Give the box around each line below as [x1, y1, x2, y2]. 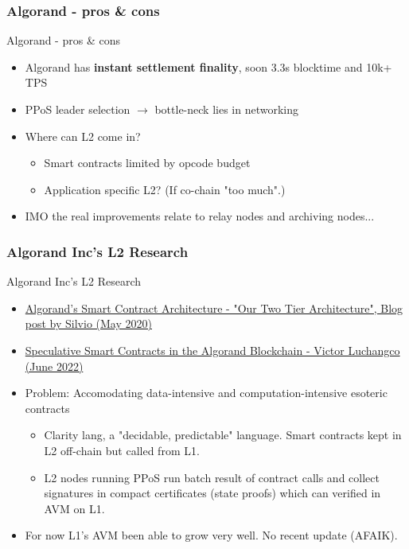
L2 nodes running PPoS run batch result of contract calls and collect [44, 469, 380, 485]
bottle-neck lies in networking [154, 101, 298, 117]
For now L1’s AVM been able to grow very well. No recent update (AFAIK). [25, 527, 398, 543]
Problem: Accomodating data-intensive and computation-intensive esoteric [25, 384, 388, 401]
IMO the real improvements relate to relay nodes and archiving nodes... [25, 208, 375, 224]
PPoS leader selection [25, 101, 130, 117]
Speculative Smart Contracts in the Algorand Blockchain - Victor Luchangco [25, 341, 400, 358]
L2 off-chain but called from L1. [44, 442, 200, 458]
